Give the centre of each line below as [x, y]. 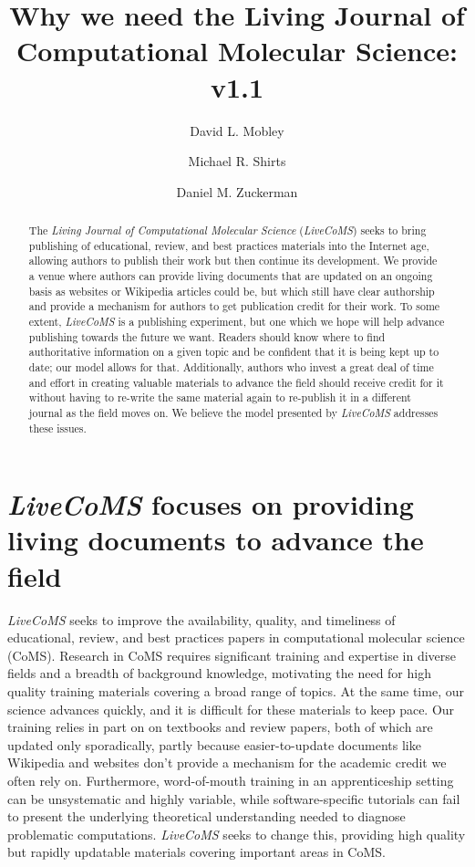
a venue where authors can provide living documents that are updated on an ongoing [231, 276]
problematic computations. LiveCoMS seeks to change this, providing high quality [237, 834]
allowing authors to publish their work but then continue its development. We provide [233, 261]
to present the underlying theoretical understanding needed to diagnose [207, 816]
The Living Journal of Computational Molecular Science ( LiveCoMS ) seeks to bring [227, 230]
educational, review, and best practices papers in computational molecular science [236, 637]
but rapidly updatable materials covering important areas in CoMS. [196, 852]
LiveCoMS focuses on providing [211, 505]
